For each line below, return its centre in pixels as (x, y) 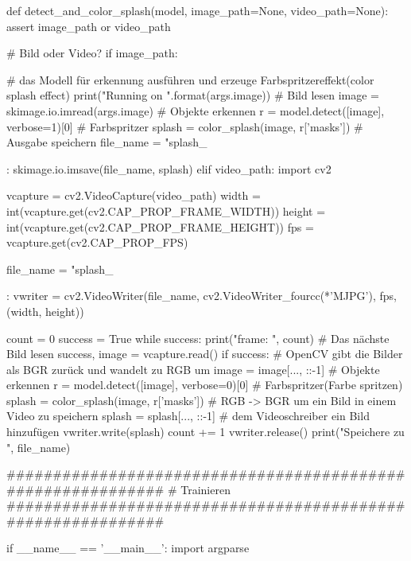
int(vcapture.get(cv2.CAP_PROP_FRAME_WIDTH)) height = (166, 210)
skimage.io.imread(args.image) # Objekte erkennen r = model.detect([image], (196, 110)
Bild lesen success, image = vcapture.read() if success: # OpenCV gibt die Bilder (205, 354)
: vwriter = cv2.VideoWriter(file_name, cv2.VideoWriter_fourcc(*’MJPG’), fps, (202, 296)
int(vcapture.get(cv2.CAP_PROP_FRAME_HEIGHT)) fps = (160, 226)
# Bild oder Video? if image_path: (92, 53)
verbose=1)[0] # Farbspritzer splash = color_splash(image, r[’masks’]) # (185, 126)
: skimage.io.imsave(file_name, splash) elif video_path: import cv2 (169, 168)
